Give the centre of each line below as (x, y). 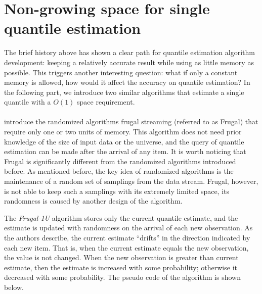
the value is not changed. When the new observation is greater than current (121, 257)
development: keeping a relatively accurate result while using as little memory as (129, 62)
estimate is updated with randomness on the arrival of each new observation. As (128, 228)
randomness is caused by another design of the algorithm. (93, 201)
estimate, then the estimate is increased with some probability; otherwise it (121, 267)
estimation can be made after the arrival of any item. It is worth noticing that (125, 151)
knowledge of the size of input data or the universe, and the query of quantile (124, 141)
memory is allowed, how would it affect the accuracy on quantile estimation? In (127, 82)
